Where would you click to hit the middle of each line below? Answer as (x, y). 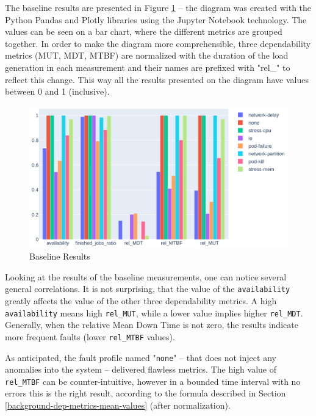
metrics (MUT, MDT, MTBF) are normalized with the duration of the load (147, 55)
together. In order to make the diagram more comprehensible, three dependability (158, 43)
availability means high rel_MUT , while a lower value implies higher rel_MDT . (154, 312)
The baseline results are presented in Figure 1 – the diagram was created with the (158, 7)
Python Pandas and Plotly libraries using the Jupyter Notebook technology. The (156, 19)
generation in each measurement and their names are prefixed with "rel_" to (148, 67)
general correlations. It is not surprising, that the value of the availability (148, 289)
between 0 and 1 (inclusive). (57, 91)
